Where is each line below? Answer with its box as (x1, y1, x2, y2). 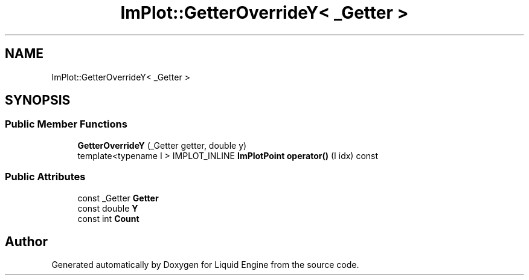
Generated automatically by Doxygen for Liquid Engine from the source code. (51, 259, 359, 270)
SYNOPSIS (5, 93, 71, 108)
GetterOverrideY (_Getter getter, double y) (77, 140, 247, 151)
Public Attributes (5, 171, 86, 183)
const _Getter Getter (77, 192, 159, 203)
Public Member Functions (5, 118, 127, 131)
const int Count (77, 213, 139, 224)
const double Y (77, 203, 138, 213)
